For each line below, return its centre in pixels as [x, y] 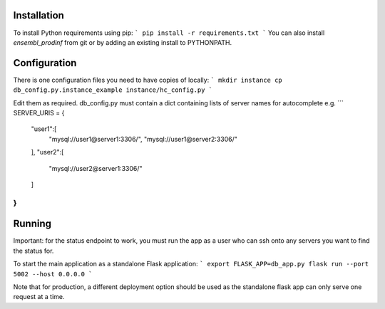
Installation [38, 15]
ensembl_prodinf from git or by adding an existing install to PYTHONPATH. [122, 42]
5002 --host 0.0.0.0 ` [53, 274]
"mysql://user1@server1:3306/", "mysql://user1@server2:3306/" [143, 139]
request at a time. [39, 297]
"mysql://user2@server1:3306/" [96, 168]
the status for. [34, 251]
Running [32, 224]
